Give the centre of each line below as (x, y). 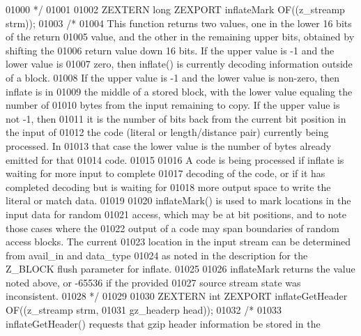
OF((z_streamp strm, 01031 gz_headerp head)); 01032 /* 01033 (144, 310)
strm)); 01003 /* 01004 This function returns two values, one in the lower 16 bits (179, 23)
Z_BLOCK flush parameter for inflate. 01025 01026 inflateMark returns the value (180, 269)
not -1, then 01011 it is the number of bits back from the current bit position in (176, 118)
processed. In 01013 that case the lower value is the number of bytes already (169, 145)
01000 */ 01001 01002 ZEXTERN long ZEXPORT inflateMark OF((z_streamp (175, 9)
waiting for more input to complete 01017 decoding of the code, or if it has (166, 173)
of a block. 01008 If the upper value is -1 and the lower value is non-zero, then (172, 77)
